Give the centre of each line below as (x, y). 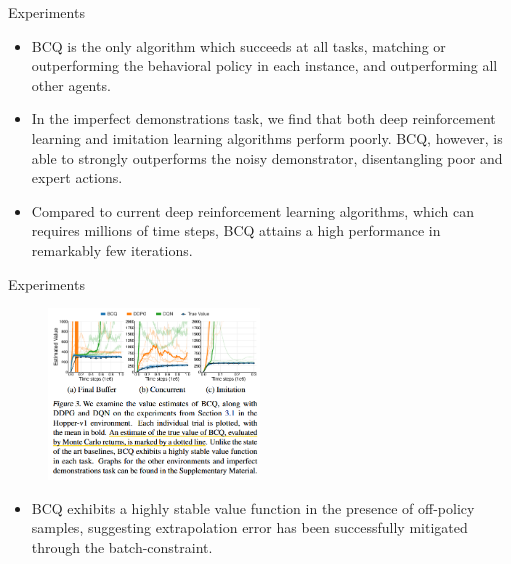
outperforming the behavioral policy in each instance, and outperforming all (264, 65)
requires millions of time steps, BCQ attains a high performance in (236, 230)
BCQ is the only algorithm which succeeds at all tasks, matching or (238, 45)
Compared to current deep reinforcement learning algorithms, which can (252, 210)
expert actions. (77, 177)
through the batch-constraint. (122, 546)
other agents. (71, 84)
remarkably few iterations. (112, 249)
